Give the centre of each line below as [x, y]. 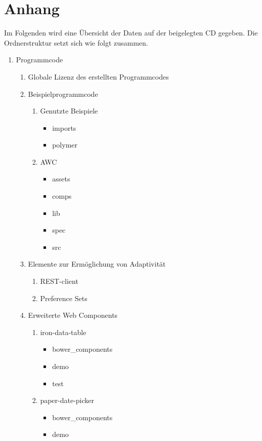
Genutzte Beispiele [69, 111]
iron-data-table [63, 332]
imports [64, 127]
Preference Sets [64, 298]
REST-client [59, 281]
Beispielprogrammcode [63, 94]
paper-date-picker [67, 400]
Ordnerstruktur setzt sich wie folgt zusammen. [76, 42]
